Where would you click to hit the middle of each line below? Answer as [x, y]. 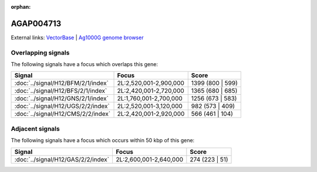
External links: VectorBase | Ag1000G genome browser [77, 37]
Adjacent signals [35, 129]
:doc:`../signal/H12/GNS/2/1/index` [61, 98]
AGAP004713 [36, 23]
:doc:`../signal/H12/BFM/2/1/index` [61, 83]
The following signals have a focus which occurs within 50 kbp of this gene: [103, 140]
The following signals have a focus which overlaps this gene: [85, 64]
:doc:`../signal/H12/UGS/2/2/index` [62, 106]
